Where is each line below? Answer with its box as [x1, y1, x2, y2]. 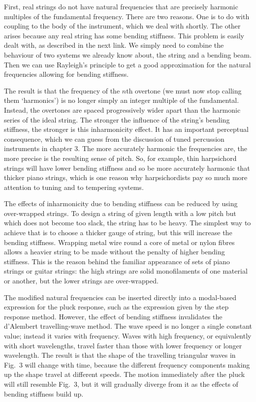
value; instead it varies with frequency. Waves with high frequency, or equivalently [4, 331, 252, 340]
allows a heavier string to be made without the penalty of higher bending [4, 247, 225, 257]
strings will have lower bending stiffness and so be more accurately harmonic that [4, 162, 250, 173]
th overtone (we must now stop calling [126, 85, 242, 95]
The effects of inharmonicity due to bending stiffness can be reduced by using [4, 198, 238, 209]
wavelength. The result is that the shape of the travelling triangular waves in [4, 350, 236, 360]
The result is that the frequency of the [4, 85, 120, 95]
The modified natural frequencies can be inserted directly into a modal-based [4, 292, 237, 302]
